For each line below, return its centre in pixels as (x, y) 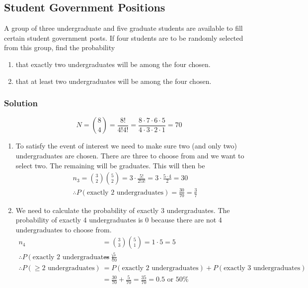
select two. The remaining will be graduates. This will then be (110, 165)
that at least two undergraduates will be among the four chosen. (114, 81)
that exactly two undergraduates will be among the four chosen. (113, 64)
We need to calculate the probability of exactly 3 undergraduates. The (123, 210)
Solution (21, 103)
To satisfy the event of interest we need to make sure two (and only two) (126, 146)
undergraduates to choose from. (64, 229)
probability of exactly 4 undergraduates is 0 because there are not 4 (119, 220)
